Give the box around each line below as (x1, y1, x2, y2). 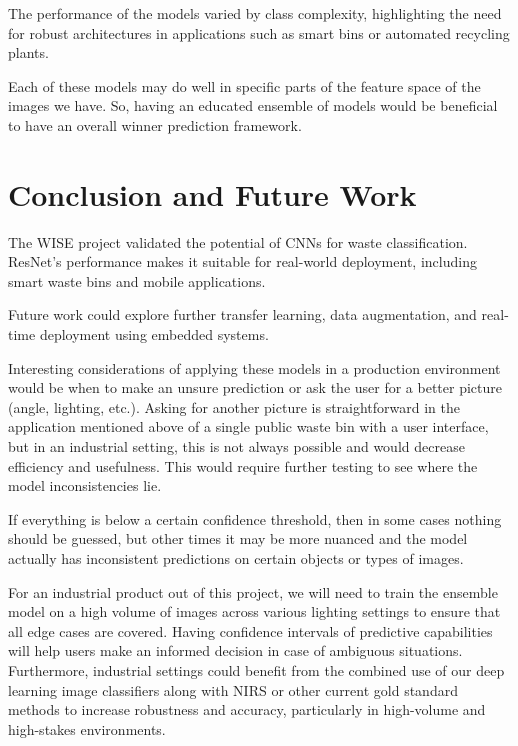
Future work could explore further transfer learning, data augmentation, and (8, 304, 477, 325)
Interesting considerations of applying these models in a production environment (8, 357, 501, 378)
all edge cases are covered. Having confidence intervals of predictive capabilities (8, 620, 493, 641)
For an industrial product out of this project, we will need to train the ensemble (8, 581, 498, 602)
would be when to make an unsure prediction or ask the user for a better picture (8, 377, 503, 398)
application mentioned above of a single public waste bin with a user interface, (8, 416, 489, 437)
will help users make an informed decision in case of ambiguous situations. (8, 640, 463, 661)
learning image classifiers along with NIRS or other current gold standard (8, 679, 458, 700)
